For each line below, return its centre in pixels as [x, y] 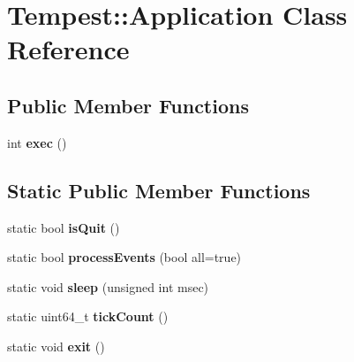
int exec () [37, 142]
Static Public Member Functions [159, 190]
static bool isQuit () [64, 227]
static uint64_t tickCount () [88, 316]
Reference [68, 49]
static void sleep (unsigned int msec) [108, 286]
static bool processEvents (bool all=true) [124, 257]
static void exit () [56, 346]
